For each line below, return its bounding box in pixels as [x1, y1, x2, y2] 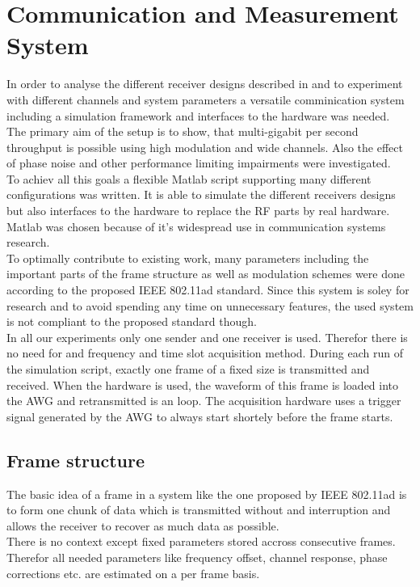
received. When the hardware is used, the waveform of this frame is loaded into [6, 376, 399, 393]
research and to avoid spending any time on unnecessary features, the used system [6, 297, 414, 314]
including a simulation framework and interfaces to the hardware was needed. [6, 107, 390, 124]
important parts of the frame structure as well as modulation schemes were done [6, 265, 405, 282]
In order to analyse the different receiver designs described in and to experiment [6, 75, 403, 92]
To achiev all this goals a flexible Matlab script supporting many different [6, 170, 372, 187]
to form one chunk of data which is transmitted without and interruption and [6, 501, 391, 518]
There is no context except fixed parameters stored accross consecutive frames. [6, 533, 396, 550]
